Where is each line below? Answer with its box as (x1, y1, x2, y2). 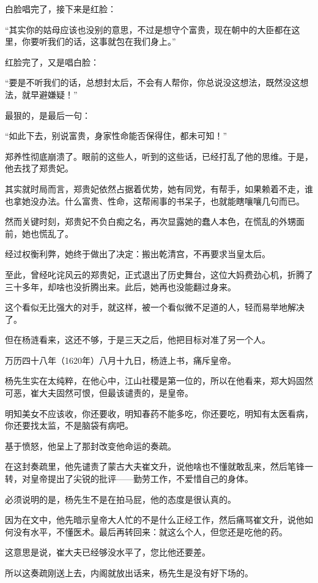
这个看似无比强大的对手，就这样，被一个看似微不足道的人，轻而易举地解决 (5, 301, 305, 314)
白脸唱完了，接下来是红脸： (5, 2, 116, 15)
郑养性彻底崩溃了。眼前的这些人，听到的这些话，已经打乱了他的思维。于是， (5, 149, 313, 162)
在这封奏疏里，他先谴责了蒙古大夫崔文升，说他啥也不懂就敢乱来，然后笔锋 (5, 460, 305, 473)
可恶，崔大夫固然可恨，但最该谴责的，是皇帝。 (5, 386, 193, 399)
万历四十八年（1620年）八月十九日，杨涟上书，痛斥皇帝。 (5, 353, 236, 366)
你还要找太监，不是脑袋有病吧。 (5, 419, 133, 432)
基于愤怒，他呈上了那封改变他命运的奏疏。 (5, 439, 176, 452)
